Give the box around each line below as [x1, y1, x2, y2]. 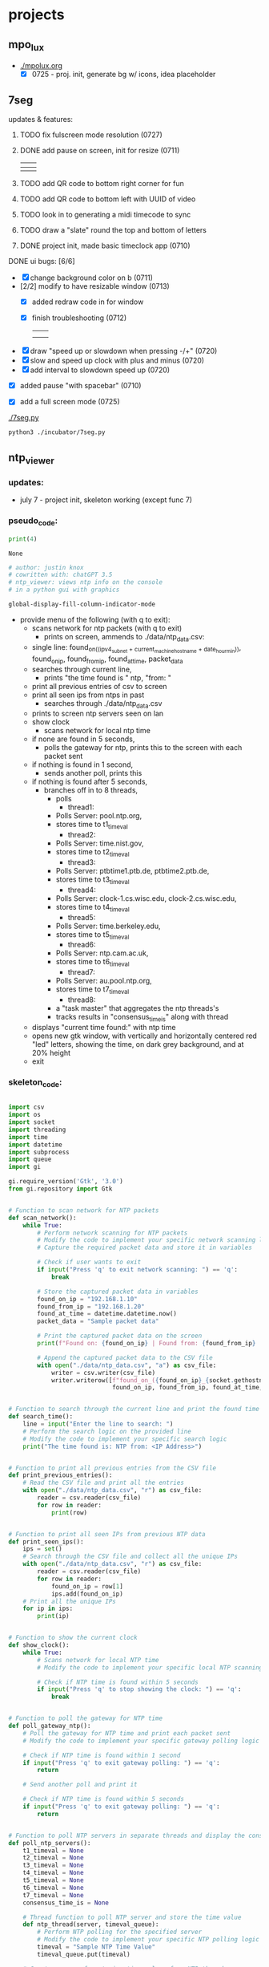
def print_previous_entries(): [8, 1471, 113, 1479]
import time [8, 1133, 48, 1141]
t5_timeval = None [22, 1876, 84, 1884]
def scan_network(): [8, 1214, 78, 1222]
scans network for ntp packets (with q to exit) [31, 623, 183, 633]
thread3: [67, 857, 96, 867]
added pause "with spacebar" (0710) [19, 381, 142, 391]
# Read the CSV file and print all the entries [22, 1478, 184, 1487]
